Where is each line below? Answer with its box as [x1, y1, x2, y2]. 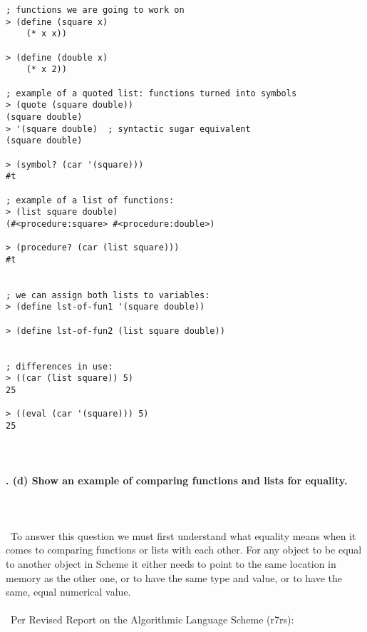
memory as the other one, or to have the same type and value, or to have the [6, 570, 342, 585]
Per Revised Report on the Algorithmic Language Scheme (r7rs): [10, 612, 294, 627]
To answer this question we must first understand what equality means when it [10, 528, 356, 543]
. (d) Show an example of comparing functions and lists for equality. [6, 473, 348, 488]
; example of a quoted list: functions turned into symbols [6, 88, 297, 98]
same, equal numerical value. [6, 584, 131, 599]
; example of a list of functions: [6, 195, 175, 205]
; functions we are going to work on [6, 5, 185, 15]
